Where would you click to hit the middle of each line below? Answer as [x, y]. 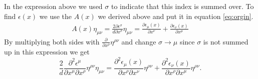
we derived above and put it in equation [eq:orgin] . [176, 16]
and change [139, 41]
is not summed [226, 41]
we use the [56, 16]
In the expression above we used [53, 6]
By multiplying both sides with [52, 41]
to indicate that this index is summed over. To [182, 6]
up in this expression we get [47, 52]
